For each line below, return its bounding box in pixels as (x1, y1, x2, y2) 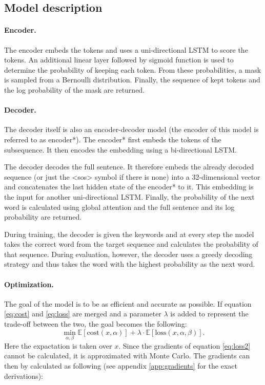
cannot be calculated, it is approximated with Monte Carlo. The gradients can (4, 350, 250, 361)
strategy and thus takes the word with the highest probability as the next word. (4, 259, 255, 269)
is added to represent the (170, 308, 249, 319)
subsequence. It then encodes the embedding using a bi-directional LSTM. (4, 144, 237, 155)
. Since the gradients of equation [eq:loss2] (118, 340, 251, 351)
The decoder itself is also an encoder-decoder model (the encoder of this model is (4, 124, 259, 135)
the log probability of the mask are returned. (4, 84, 145, 95)
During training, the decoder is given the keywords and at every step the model (4, 228, 254, 239)
